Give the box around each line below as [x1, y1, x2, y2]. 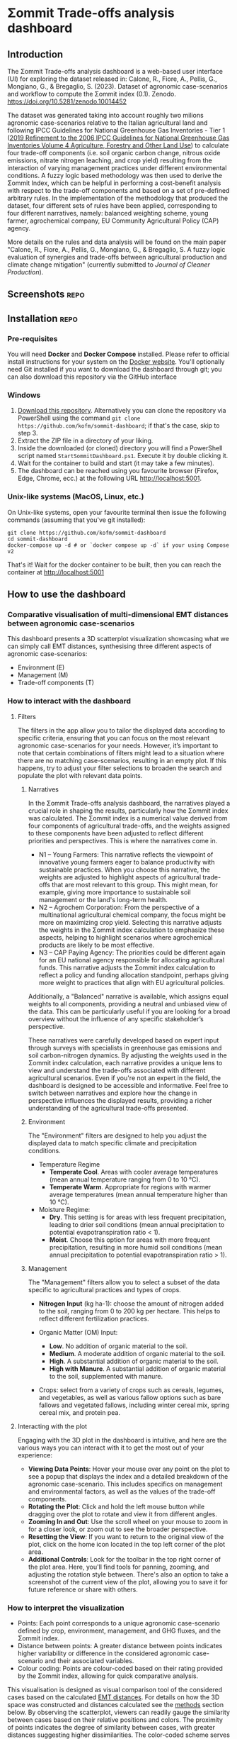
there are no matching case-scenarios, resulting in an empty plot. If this [17, 756, 226, 765]
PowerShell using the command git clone [17, 413, 141, 423]
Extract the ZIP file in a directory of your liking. [17, 436, 154, 445]
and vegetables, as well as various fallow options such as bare [38, 1393, 221, 1401]
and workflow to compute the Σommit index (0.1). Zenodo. [7, 90, 177, 98]
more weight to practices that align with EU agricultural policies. [38, 978, 225, 987]
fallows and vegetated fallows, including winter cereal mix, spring [38, 1401, 230, 1409]
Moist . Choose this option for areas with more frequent [49, 1235, 210, 1244]
